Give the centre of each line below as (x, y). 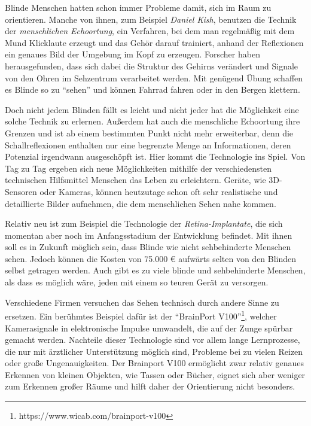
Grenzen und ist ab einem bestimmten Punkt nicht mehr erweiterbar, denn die (149, 133)
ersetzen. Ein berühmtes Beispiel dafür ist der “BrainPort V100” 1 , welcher (141, 315)
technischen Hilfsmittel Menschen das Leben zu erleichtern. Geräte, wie (135, 180)
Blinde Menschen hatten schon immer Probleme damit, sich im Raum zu (138, 7)
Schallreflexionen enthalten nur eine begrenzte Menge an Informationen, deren (148, 144)
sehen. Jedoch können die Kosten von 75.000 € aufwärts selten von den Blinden (151, 258)
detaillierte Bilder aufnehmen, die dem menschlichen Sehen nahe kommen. (141, 203)
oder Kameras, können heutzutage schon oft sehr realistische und (159, 191)
